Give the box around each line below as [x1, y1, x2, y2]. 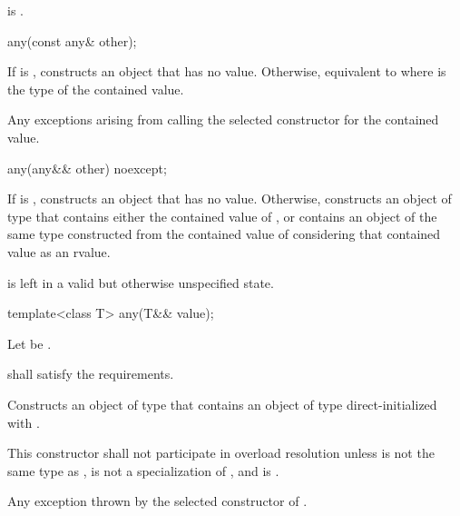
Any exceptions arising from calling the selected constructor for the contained [7, 110, 439, 129]
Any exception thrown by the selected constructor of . [7, 491, 308, 511]
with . [7, 412, 40, 432]
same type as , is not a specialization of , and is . [7, 461, 279, 480]
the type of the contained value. [7, 79, 184, 98]
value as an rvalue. [7, 242, 111, 261]
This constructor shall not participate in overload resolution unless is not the [7, 443, 435, 462]
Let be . [7, 333, 52, 352]
